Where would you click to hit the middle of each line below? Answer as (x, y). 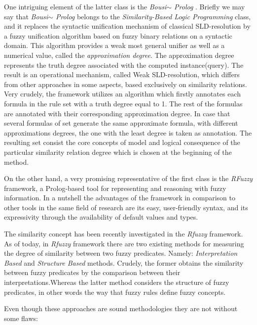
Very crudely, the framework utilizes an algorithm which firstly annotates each (122, 94)
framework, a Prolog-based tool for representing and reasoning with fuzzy (115, 188)
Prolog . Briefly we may (210, 6)
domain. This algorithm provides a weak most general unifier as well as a (114, 45)
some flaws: (21, 318)
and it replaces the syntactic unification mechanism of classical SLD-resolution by (127, 26)
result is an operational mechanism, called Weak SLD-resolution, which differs (122, 74)
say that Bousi (26, 16)
